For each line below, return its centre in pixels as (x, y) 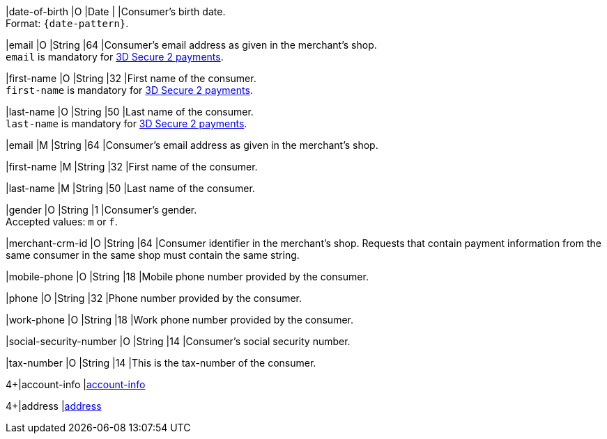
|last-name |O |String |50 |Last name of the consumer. (130, 112)
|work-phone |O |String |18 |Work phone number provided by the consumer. (180, 320)
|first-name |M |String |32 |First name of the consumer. (132, 167)
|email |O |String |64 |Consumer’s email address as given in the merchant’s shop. (191, 45)
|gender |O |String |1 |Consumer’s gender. (101, 210)
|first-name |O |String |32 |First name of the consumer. (131, 78)
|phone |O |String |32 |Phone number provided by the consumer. (154, 298)
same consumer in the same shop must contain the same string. (153, 255)
